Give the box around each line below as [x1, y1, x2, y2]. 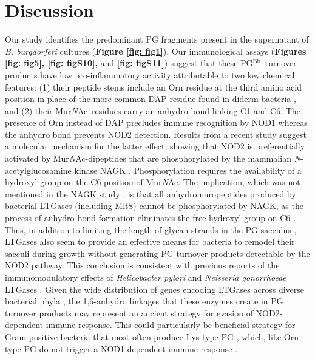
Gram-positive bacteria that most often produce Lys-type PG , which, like [5, 330, 282, 343]
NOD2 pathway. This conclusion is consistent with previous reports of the [5, 259, 280, 272]
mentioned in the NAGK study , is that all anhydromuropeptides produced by [5, 187, 296, 200]
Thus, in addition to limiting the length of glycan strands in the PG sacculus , [5, 223, 297, 236]
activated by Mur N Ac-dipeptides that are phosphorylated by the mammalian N [5, 152, 300, 165]
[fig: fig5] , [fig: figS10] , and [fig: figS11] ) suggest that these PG [5, 56, 253, 69]
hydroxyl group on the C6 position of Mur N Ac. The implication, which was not [5, 176, 300, 188]
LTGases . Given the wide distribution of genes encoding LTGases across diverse [5, 282, 305, 295]
